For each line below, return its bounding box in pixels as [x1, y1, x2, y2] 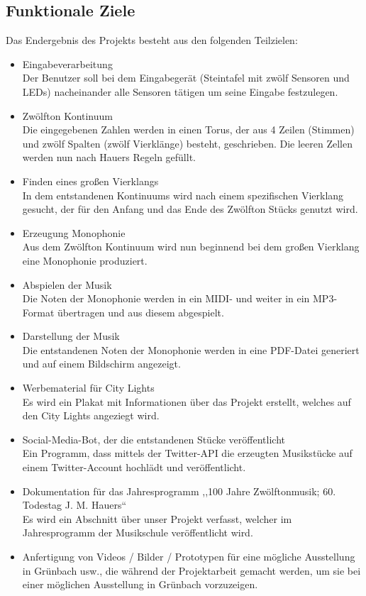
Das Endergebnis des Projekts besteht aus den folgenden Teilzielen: [6, 33, 298, 48]
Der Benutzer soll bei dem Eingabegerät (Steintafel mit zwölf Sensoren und [22, 70, 350, 85]
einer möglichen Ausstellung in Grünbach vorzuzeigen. [22, 577, 258, 592]
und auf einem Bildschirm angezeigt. [22, 356, 181, 371]
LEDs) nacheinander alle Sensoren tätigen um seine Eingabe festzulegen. [22, 84, 338, 99]
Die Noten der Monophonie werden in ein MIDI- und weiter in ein [22, 291, 310, 306]
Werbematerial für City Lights [22, 380, 155, 395]
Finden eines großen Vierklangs [22, 173, 159, 188]
